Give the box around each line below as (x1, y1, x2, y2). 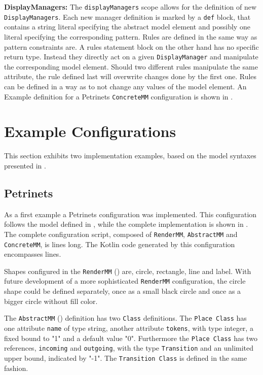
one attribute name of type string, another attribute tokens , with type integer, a (4, 322, 253, 333)
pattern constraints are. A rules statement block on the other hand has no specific (4, 41, 259, 52)
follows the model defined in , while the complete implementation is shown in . (4, 219, 248, 229)
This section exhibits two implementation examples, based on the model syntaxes (4, 150, 256, 161)
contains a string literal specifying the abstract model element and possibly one (4, 21, 250, 32)
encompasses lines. (4, 249, 61, 259)
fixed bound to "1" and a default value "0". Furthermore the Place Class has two (4, 332, 257, 343)
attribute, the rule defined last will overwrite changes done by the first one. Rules (4, 71, 257, 82)
